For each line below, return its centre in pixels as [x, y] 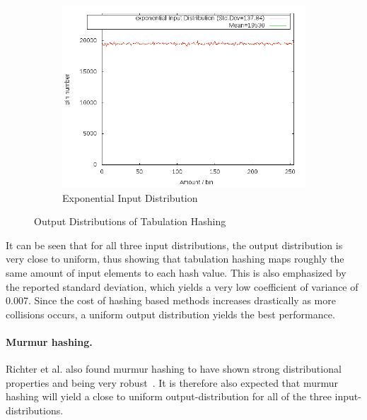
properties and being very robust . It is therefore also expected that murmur [172, 382]
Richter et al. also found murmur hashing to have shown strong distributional [174, 369]
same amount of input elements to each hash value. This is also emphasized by [176, 272]
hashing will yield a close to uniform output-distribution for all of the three [169, 396]
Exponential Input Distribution [130, 197]
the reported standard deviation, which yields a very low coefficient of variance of [182, 286]
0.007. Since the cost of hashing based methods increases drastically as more [171, 300]
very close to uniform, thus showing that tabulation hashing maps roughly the [175, 259]
